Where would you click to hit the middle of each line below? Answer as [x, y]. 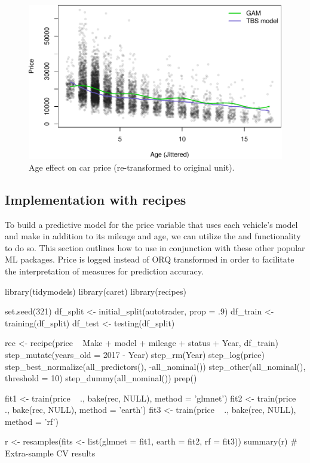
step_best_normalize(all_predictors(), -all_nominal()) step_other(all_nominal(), [155, 366]
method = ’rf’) [32, 421]
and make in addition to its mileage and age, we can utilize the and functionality [153, 236]
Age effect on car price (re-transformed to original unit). [132, 167]
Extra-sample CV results [50, 453]
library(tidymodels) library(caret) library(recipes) [96, 291]
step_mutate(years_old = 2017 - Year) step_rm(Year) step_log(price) [135, 354]
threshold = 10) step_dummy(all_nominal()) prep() [101, 378]
